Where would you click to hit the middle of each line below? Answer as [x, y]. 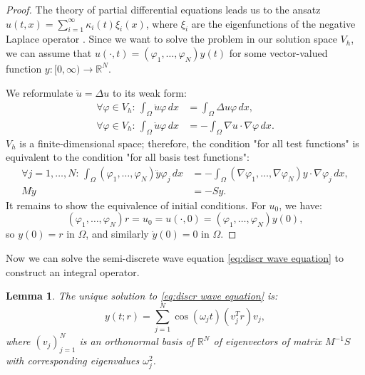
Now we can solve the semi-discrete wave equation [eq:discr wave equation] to [175, 258]
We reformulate [40, 92]
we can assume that [49, 52]
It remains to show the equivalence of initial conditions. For [136, 205]
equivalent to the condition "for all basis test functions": [128, 157]
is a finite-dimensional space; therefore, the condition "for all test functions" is [189, 143]
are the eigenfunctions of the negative [273, 23]
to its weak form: [149, 92]
